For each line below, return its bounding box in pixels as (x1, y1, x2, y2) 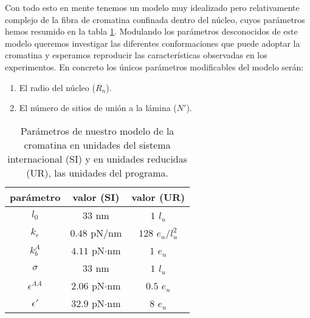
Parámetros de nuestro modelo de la (20, 123, 174, 138)
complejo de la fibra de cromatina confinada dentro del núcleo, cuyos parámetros (5, 13, 305, 25)
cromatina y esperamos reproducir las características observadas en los (5, 49, 267, 61)
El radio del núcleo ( (19, 81, 95, 93)
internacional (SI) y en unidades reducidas (7, 151, 188, 166)
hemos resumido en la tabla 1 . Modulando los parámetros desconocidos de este (5, 25, 298, 38)
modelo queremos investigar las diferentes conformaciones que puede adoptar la (5, 36, 300, 49)
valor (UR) (131, 189, 185, 204)
